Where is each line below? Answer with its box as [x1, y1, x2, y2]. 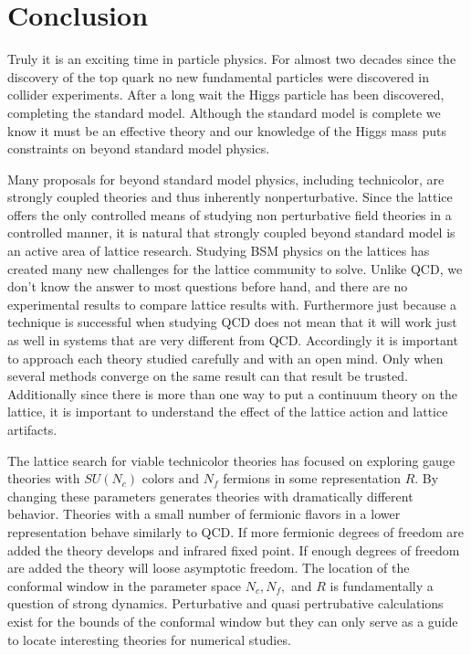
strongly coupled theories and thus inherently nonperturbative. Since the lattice [7, 187, 453, 206]
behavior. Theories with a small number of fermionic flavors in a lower [7, 504, 401, 523]
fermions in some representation [223, 469, 401, 488]
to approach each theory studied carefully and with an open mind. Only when [7, 348, 444, 367]
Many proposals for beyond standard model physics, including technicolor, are [7, 169, 445, 188]
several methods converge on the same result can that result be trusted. [7, 366, 408, 386]
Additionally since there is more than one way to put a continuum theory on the [7, 384, 457, 403]
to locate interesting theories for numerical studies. [7, 629, 291, 649]
